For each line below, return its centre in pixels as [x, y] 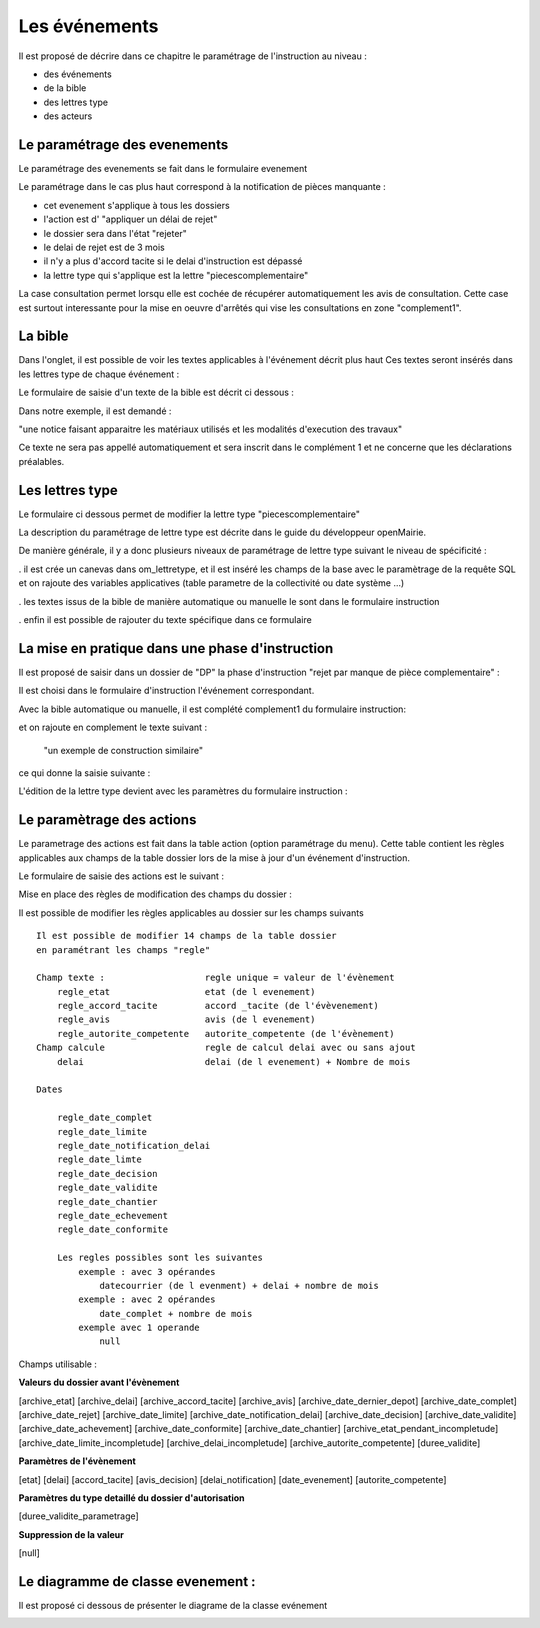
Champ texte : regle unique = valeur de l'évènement [215, 978]
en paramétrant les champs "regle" [123, 949]
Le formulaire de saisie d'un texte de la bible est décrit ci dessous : [156, 392]
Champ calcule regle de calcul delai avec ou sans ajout [226, 1048]
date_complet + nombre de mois [176, 1313]
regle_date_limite [102, 1131]
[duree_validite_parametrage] [78, 1516]
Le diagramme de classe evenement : [137, 1581]
